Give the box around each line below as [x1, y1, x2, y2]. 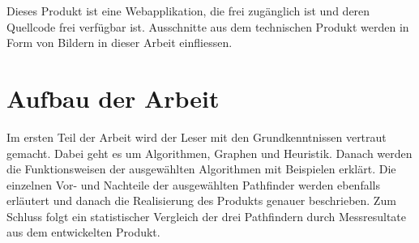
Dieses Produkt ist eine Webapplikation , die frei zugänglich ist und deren [6, 2, 370, 19]
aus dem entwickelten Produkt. [6, 224, 160, 241]
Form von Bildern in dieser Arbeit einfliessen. [6, 34, 233, 51]
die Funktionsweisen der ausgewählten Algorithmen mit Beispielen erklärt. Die [6, 160, 396, 177]
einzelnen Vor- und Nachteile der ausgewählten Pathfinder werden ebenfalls [6, 176, 380, 193]
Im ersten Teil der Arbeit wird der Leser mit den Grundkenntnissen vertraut [6, 128, 387, 145]
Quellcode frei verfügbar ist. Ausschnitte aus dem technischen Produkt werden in [6, 18, 409, 35]
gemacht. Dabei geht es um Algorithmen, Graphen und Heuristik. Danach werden [6, 144, 413, 161]
